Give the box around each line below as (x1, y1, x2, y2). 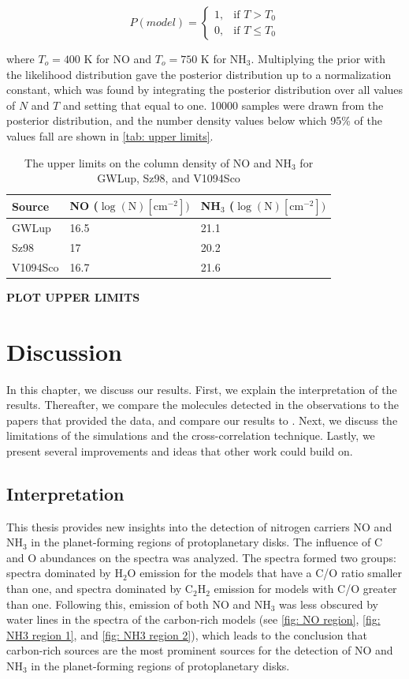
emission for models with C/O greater (214, 580, 397, 597)
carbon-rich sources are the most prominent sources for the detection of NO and (6, 642, 393, 658)
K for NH (200, 51, 247, 66)
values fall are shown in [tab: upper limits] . (6, 127, 214, 144)
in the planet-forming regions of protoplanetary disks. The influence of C (31, 534, 383, 550)
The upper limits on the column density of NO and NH (24, 154, 292, 171)
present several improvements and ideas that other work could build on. (6, 442, 353, 459)
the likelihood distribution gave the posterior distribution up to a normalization (6, 66, 392, 82)
